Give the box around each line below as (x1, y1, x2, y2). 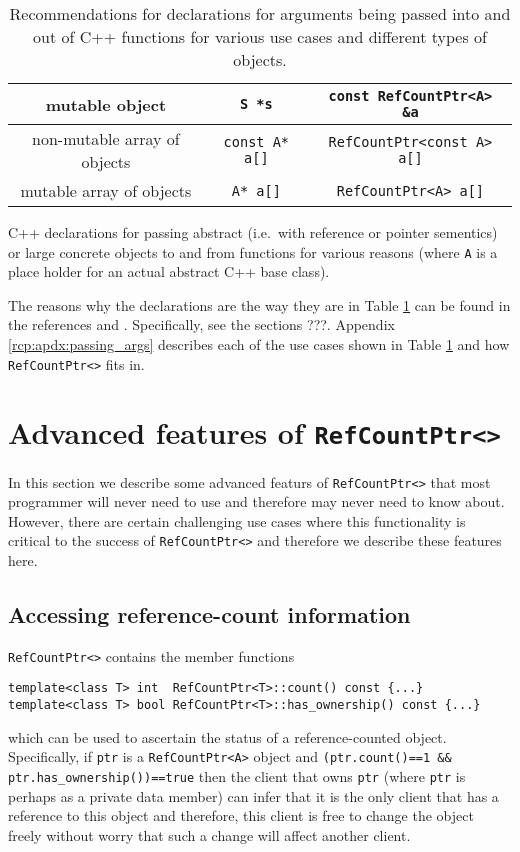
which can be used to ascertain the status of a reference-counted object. (8, 726, 447, 747)
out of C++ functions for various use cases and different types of (33, 25, 487, 48)
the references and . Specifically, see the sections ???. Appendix (8, 314, 395, 335)
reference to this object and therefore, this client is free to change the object (8, 805, 474, 826)
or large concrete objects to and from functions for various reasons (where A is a (8, 241, 498, 262)
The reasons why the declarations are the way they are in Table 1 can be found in (8, 294, 511, 315)
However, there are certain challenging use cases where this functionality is (8, 510, 466, 531)
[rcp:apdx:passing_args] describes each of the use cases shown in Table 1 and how (8, 334, 510, 355)
